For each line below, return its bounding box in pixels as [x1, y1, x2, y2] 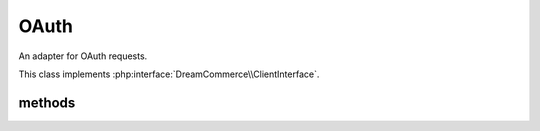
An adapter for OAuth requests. [18, 50, 148, 62]
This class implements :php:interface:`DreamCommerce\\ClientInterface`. [18, 68, 320, 80]
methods [18, 94, 76, 111]
